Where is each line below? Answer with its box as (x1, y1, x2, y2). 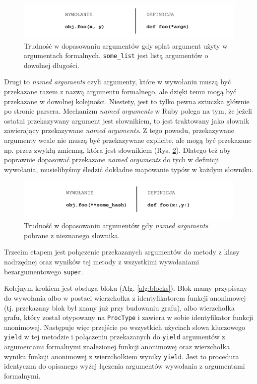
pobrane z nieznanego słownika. (24, 230, 120, 240)
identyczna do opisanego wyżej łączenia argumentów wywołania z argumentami (4, 361, 245, 371)
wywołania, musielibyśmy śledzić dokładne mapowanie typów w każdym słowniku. (4, 164, 254, 174)
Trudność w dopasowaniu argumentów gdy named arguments (24, 220, 208, 231)
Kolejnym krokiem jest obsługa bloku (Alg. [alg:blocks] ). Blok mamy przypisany (4, 283, 248, 293)
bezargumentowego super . (4, 266, 83, 276)
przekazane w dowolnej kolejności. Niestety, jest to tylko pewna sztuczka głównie (4, 96, 250, 106)
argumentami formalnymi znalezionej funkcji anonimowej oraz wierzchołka (4, 341, 230, 352)
